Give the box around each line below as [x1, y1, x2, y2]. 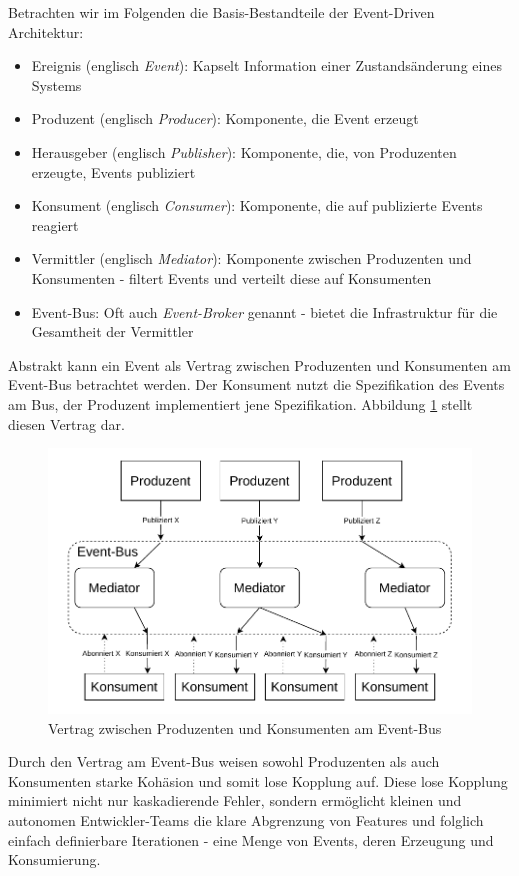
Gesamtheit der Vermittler [31, 321, 194, 342]
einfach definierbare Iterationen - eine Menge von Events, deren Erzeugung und [8, 829, 494, 850]
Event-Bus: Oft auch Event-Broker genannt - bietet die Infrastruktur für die [31, 301, 498, 322]
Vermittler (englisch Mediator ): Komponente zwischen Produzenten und [31, 248, 472, 269]
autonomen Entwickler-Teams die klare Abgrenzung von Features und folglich [8, 810, 484, 831]
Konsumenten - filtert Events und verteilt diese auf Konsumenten [31, 267, 432, 288]
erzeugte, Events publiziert [31, 161, 196, 182]
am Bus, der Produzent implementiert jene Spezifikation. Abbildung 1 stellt [8, 393, 473, 414]
